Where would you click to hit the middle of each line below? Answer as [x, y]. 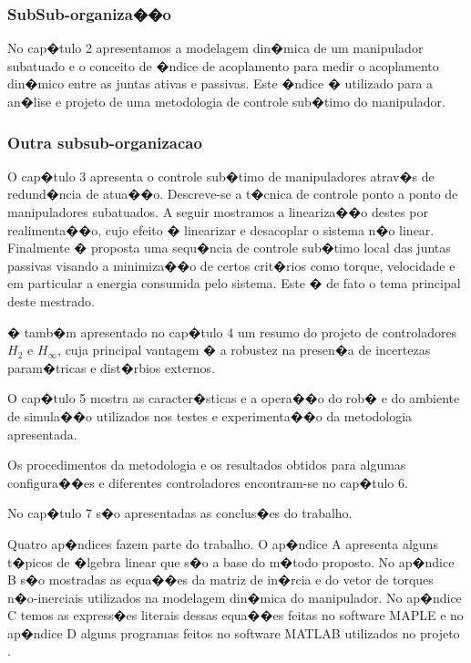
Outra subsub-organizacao [105, 142]
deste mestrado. [51, 300]
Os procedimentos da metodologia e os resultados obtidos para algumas [207, 465]
